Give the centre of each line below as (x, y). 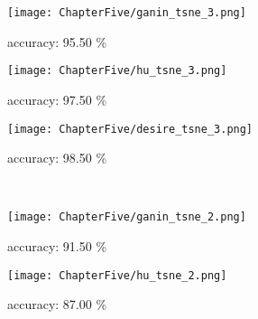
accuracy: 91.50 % (57, 246)
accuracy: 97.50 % (57, 99)
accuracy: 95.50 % (57, 41)
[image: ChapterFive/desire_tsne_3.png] (130, 129)
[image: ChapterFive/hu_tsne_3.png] (117, 71)
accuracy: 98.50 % (57, 158)
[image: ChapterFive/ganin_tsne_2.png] (127, 217)
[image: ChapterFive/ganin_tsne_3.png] (127, 13)
